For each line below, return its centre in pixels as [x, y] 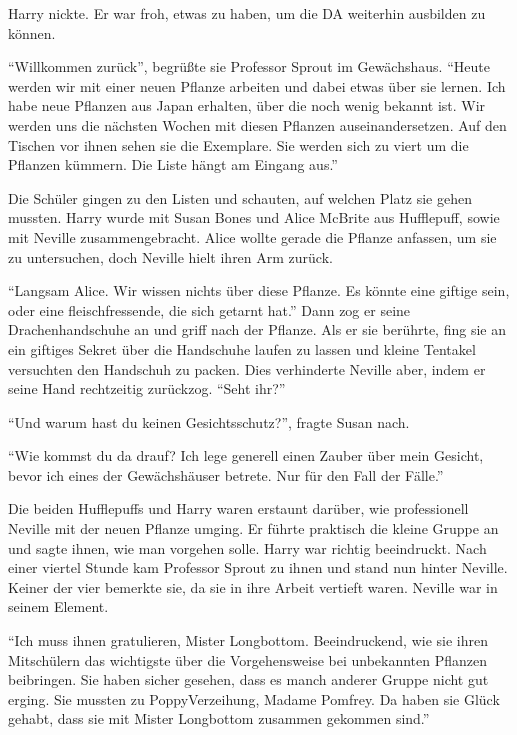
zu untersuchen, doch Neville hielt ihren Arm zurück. [170, 256]
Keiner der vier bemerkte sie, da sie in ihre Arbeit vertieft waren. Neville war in [253, 586]
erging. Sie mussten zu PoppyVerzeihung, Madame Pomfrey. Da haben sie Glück [254, 698]
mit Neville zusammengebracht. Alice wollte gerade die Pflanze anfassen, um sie [252, 236]
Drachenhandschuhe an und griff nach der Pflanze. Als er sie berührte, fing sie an [257, 329]
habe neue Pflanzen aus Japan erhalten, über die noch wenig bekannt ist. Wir [247, 105]
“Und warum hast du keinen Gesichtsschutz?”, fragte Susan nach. [209, 421]
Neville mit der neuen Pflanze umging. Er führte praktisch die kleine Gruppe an [253, 528]
